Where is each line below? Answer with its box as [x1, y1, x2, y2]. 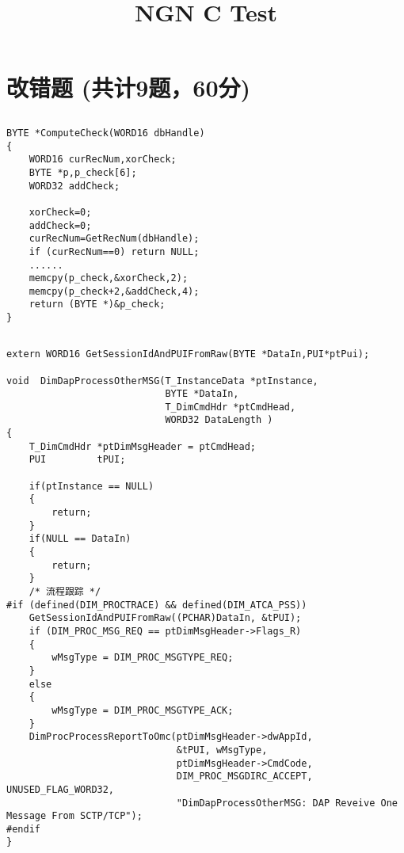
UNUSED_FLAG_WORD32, [6, 783, 115, 795]
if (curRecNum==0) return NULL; [29, 246, 200, 257]
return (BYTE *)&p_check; [29, 299, 166, 310]
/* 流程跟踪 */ [29, 586, 101, 597]
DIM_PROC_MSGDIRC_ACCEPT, [176, 771, 313, 783]
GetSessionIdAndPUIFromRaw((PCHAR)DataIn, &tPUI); [29, 612, 302, 624]
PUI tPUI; [29, 454, 126, 466]
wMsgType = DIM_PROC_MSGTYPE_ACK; [51, 704, 234, 716]
